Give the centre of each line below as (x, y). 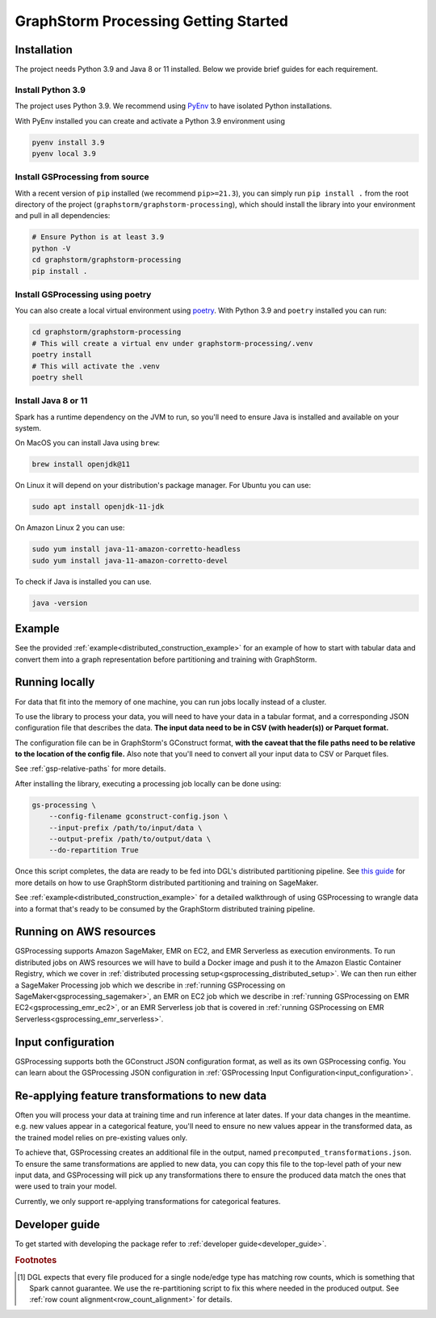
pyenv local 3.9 (64, 153)
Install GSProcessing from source (82, 177)
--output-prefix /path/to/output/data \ (130, 839)
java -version (60, 603)
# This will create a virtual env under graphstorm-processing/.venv (172, 343)
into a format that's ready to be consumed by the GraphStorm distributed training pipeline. (165, 908)
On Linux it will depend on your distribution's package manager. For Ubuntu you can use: (163, 486)
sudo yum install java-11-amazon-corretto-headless (136, 549)
